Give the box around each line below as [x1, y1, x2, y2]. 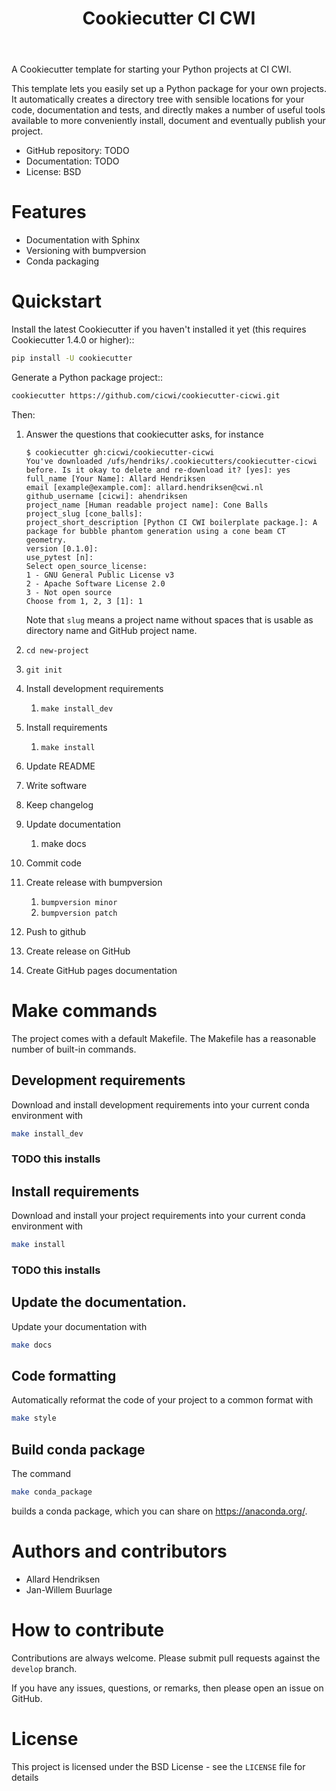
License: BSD [25, 166, 82, 178]
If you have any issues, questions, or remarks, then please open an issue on [11, 1682, 324, 1694]
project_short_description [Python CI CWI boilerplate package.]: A [25, 517, 318, 527]
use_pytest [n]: [25, 552, 94, 562]
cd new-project [25, 645, 90, 656]
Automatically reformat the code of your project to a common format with [11, 1394, 314, 1406]
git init [25, 665, 63, 675]
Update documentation [25, 818, 121, 830]
